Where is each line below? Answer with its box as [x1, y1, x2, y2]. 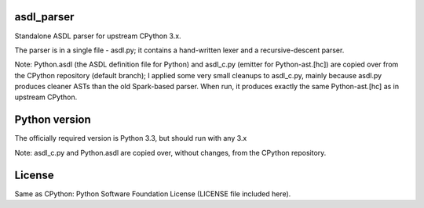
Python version [14, 113, 92, 127]
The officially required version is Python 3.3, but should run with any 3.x [14, 134, 247, 143]
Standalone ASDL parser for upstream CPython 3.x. [14, 31, 181, 41]
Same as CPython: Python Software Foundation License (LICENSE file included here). [14, 188, 291, 199]
